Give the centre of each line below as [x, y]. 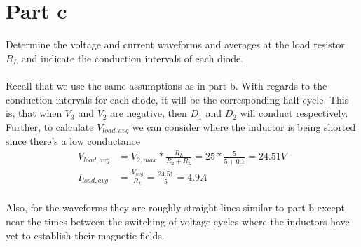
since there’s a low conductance [73, 141]
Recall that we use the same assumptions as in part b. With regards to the [166, 85]
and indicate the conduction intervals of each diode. [132, 58]
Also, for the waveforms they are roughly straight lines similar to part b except [176, 207]
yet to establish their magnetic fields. [85, 235]
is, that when [34, 113]
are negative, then [149, 113]
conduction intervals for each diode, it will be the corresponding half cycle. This [177, 99]
